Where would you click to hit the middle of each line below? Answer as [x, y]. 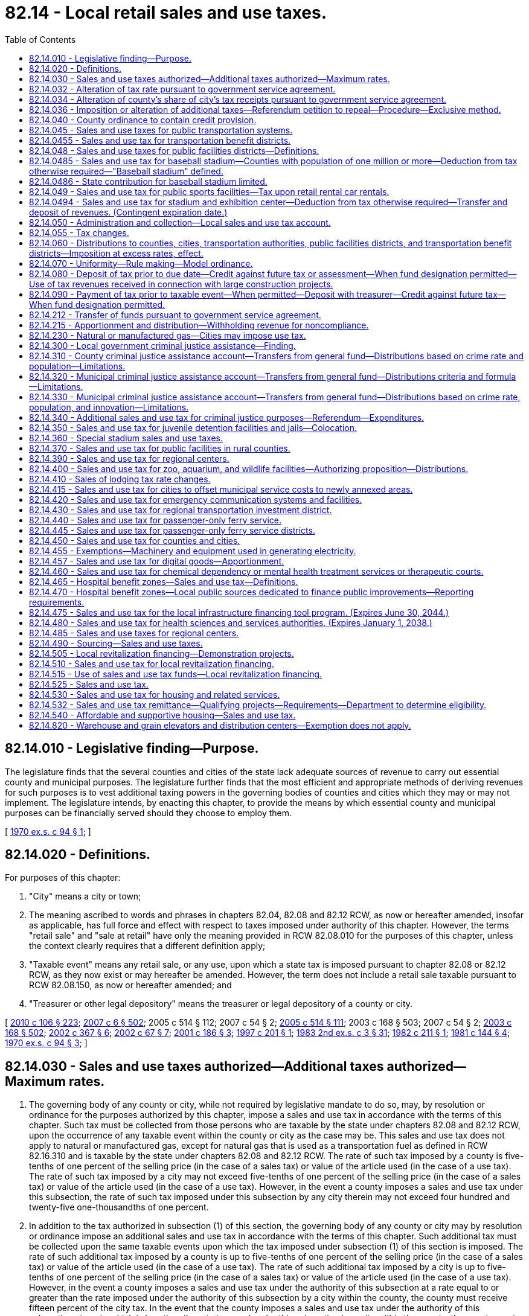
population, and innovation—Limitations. [109, 407]
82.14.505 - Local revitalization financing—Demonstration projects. [162, 653]
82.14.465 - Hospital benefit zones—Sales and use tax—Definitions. [164, 581]
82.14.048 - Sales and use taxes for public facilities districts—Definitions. [174, 150]
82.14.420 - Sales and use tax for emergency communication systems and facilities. [196, 499]
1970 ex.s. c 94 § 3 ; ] [46, 1043]
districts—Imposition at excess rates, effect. [116, 253]
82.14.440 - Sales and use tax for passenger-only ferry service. [155, 520]
